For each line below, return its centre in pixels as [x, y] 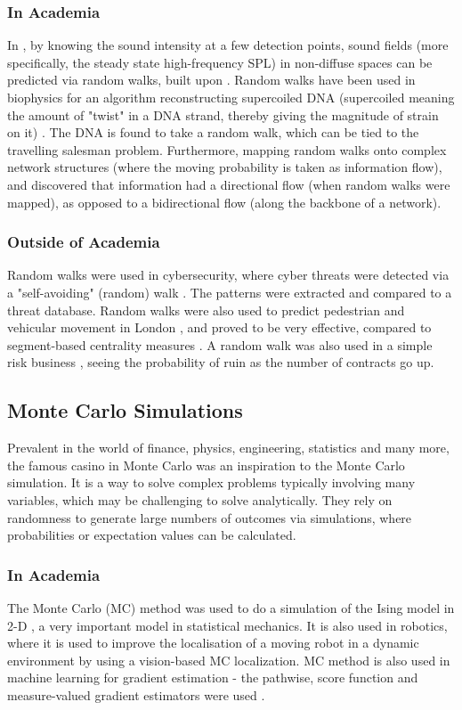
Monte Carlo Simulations [125, 410]
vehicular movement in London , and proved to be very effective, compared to [219, 327]
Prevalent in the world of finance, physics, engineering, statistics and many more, [228, 448]
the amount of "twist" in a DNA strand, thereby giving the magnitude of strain [223, 114]
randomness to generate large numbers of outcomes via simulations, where [210, 517]
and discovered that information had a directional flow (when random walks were [229, 184]
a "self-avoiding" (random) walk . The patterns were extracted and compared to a [230, 292]
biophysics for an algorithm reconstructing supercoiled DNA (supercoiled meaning [231, 97]
